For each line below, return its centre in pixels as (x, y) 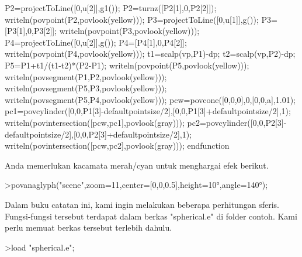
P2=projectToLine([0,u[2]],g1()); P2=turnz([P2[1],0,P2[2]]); (111, 8)
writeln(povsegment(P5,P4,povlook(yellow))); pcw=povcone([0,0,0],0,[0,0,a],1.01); (150, 99)
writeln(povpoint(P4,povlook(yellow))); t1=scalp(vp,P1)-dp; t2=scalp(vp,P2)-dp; (150, 54)
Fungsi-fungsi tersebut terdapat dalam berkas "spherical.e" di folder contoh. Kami (151, 216)
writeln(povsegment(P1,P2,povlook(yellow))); (86, 76)
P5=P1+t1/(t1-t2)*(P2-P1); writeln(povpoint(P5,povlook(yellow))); (127, 65)
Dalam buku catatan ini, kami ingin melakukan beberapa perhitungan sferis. (142, 204)
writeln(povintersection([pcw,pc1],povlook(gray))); (95, 122)
